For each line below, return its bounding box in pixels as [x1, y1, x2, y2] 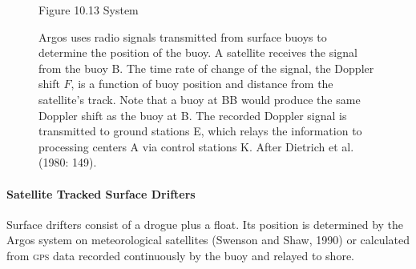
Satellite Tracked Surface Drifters [6, 185, 196, 202]
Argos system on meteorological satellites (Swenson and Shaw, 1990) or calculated [6, 231, 410, 248]
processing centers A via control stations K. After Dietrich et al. [38, 138, 354, 155]
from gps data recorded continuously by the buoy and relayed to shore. [6, 247, 355, 263]
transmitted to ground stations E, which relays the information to [38, 122, 362, 139]
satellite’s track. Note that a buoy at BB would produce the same [38, 90, 361, 107]
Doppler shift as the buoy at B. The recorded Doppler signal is [38, 106, 347, 123]
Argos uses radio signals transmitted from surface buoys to [38, 28, 327, 45]
